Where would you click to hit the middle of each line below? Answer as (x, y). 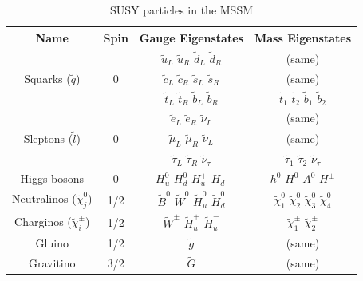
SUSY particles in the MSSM (181, 10)
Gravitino (52, 263)
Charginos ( (43, 222)
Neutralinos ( (44, 198)
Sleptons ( (48, 138)
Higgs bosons (52, 178)
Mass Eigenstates (302, 37)
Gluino (52, 243)
